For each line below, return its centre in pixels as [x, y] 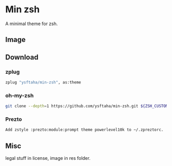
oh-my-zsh [20, 95]
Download [22, 57]
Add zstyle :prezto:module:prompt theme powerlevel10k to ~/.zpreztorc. [84, 130]
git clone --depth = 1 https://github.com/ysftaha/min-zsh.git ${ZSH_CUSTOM [87, 106]
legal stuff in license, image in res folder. [48, 158]
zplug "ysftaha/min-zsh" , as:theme [43, 82]
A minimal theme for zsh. [31, 24]
